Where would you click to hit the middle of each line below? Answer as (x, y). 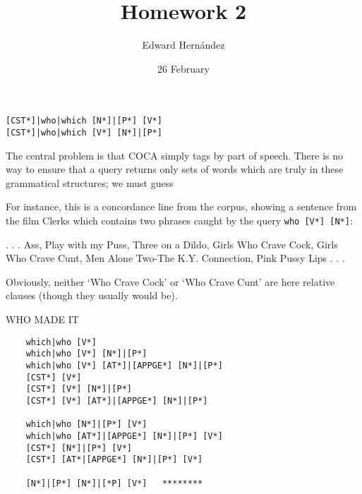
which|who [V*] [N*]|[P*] (86, 354)
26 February (183, 68)
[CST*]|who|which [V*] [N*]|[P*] (84, 132)
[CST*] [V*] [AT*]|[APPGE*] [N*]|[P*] (117, 400)
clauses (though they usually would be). (92, 295)
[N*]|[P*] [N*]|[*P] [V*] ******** (114, 483)
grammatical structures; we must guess (90, 182)
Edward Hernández (183, 45)
